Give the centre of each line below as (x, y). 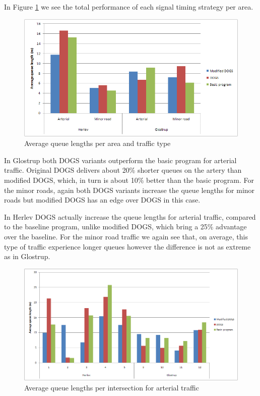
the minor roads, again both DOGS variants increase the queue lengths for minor (129, 190)
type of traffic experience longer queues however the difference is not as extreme (127, 246)
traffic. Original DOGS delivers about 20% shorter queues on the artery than (123, 170)
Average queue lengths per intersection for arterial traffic (112, 387)
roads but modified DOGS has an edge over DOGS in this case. (102, 200)
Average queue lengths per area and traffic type (97, 143)
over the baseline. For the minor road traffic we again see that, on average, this (126, 236)
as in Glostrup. (27, 256)
